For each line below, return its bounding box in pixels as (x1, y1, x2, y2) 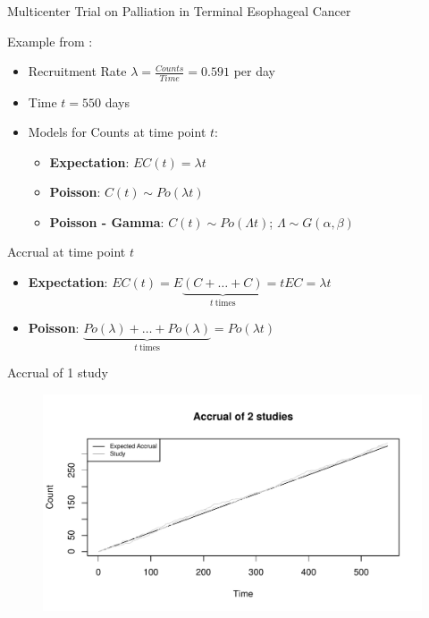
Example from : (7, 31, 93, 50)
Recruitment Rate (28, 62, 127, 80)
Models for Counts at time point (28, 123, 206, 141)
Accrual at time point (7, 242, 126, 261)
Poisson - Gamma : (49, 212, 164, 231)
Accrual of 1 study (7, 362, 108, 381)
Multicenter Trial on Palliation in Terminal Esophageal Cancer (7, 2, 351, 20)
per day (233, 62, 275, 80)
